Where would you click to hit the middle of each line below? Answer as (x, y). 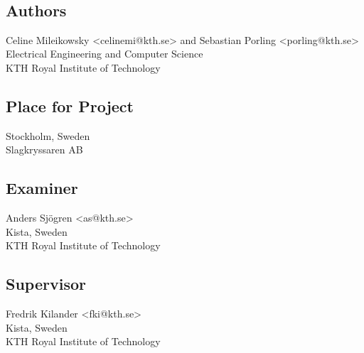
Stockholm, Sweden (48, 135)
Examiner (42, 188)
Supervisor (46, 284)
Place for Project (70, 105)
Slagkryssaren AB (44, 150)
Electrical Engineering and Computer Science (105, 54)
